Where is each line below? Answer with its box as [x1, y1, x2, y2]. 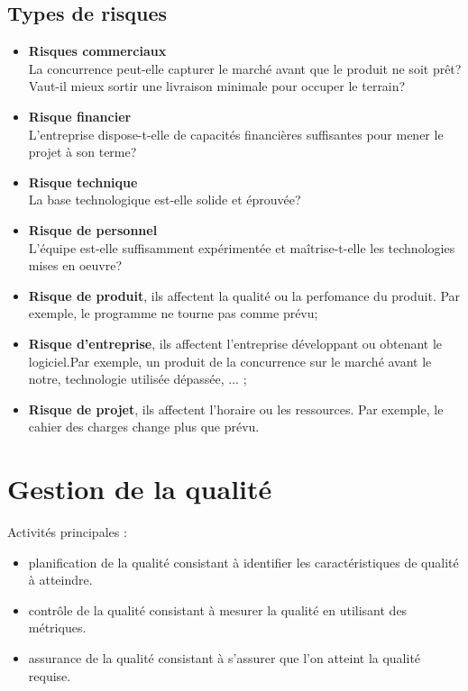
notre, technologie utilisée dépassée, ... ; [28, 369, 247, 388]
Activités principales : [7, 523, 127, 541]
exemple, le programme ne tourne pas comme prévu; [28, 304, 318, 323]
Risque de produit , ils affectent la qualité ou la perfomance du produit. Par [28, 286, 461, 305]
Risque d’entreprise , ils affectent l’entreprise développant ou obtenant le [28, 333, 443, 352]
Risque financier [28, 106, 132, 125]
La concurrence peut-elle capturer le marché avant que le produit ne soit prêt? [28, 59, 462, 77]
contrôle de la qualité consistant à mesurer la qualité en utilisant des [28, 600, 408, 619]
